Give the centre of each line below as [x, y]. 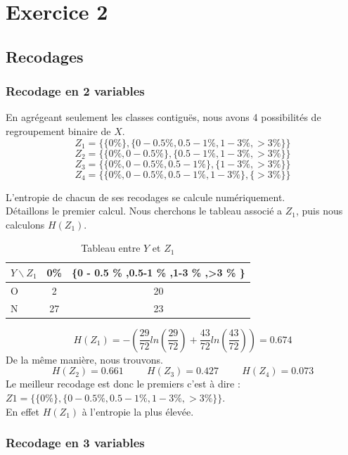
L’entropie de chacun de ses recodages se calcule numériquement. [146, 197]
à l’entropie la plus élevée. [138, 411]
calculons [25, 224]
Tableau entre [111, 248]
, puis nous [319, 211]
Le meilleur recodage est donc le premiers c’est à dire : [123, 384]
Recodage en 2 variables [75, 91]
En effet [23, 411]
